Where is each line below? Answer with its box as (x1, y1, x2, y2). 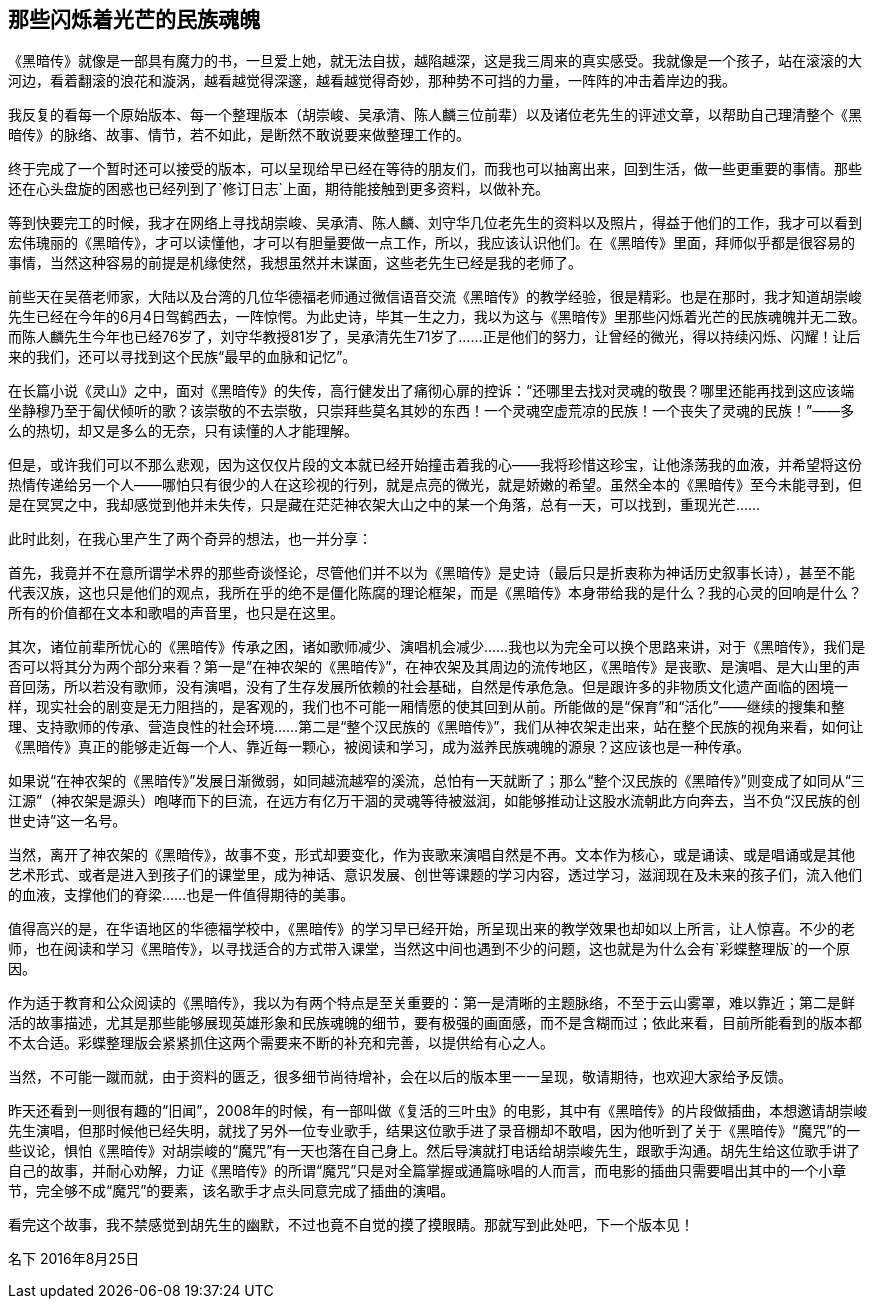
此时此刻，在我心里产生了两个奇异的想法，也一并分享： (8, 530, 372, 548)
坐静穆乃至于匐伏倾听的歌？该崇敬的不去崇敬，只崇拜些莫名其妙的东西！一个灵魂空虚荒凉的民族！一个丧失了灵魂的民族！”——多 (8, 402, 855, 420)
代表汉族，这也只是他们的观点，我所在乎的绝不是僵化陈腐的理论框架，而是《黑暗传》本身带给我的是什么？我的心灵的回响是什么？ (8, 584, 862, 602)
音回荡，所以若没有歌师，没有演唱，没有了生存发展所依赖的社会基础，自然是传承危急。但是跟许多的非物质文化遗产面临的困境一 (8, 678, 848, 696)
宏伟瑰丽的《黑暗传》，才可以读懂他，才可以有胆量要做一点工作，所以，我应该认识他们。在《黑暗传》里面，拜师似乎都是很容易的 (8, 234, 855, 252)
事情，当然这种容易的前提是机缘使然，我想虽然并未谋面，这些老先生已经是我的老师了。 (8, 254, 582, 272)
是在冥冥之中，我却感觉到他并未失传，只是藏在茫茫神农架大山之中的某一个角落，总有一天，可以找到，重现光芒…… (8, 496, 761, 514)
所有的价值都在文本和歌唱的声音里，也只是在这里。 (8, 604, 344, 622)
